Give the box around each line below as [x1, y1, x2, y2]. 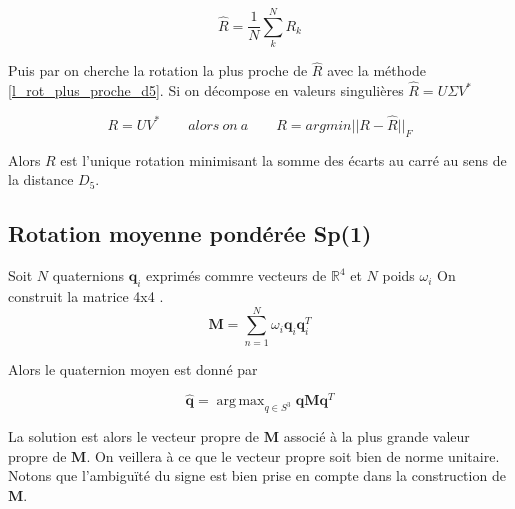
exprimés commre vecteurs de [146, 265, 327, 286]
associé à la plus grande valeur [283, 426, 470, 447]
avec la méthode [327, 60, 426, 81]
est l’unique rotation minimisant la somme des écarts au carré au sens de [60, 149, 507, 170]
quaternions [52, 265, 125, 286]
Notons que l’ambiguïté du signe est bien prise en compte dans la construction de [8, 465, 506, 486]
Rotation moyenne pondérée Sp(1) [8, 218, 372, 249]
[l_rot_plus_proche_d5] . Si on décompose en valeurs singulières [8, 80, 404, 101]
